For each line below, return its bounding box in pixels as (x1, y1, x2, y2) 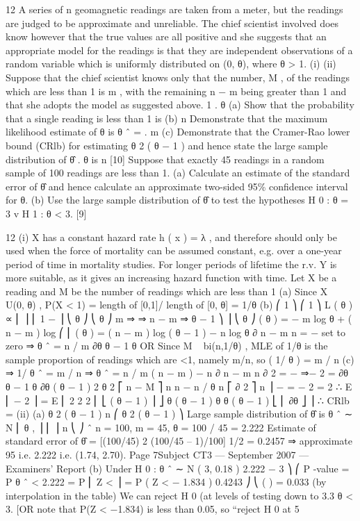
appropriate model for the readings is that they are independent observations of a (6, 42, 353, 57)
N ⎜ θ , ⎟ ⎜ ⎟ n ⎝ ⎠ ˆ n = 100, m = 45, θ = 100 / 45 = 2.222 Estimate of (6, 420, 316, 434)
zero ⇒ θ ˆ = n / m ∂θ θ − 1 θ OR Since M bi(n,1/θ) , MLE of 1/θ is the (6, 338, 328, 353)
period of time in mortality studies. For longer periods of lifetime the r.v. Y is (6, 256, 337, 271)
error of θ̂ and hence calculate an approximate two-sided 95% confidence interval (6, 179, 348, 193)
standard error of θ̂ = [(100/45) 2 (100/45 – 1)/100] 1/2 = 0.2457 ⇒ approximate (6, 433, 352, 448)
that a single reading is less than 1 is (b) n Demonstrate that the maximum (6, 110, 328, 125)
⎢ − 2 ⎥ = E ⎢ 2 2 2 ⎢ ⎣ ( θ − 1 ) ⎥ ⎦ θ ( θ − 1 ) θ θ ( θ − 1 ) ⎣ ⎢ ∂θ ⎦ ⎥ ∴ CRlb (6, 392, 350, 407)
